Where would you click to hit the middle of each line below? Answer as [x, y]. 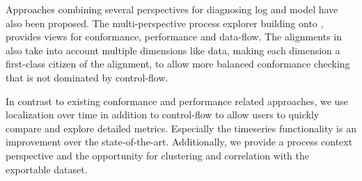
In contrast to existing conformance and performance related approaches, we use [177, 101]
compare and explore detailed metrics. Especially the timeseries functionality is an [181, 128]
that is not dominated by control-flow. [87, 77]
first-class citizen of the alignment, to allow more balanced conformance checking [178, 64]
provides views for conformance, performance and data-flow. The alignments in [174, 37]
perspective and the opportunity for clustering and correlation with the [158, 155]
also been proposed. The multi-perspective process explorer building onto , [165, 23]
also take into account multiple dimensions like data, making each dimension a [173, 50]
